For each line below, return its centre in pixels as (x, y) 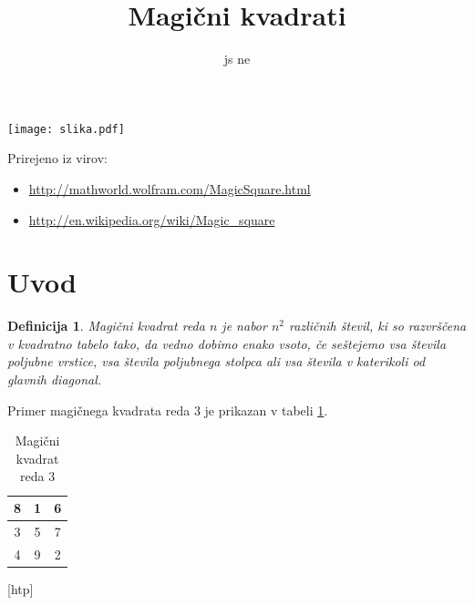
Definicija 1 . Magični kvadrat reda (106, 326)
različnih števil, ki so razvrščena (378, 326)
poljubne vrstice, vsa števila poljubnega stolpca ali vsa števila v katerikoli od (216, 361)
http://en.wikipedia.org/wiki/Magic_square (152, 219)
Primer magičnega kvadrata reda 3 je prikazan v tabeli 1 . (168, 410)
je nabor (244, 326)
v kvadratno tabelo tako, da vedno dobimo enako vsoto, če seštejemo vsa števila (227, 343)
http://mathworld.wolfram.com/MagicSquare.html (170, 188)
